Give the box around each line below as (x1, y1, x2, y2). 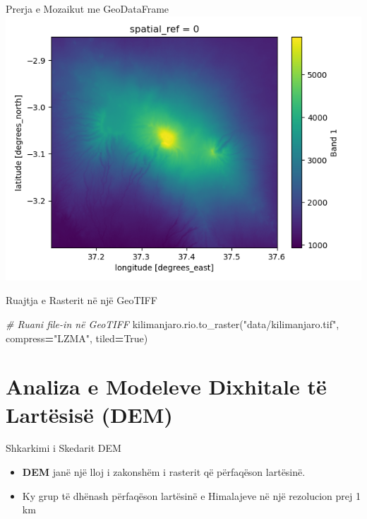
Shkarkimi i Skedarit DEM (6, 441, 121, 455)
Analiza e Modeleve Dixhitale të (6, 372, 327, 401)
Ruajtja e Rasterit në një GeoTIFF (6, 293, 157, 308)
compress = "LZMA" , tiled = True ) (6, 330, 148, 345)
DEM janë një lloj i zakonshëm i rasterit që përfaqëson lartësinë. (22, 465, 306, 479)
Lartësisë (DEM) (6, 400, 173, 428)
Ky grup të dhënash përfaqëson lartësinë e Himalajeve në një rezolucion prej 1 (22, 488, 361, 503)
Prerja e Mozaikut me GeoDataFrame (6, 1, 169, 16)
